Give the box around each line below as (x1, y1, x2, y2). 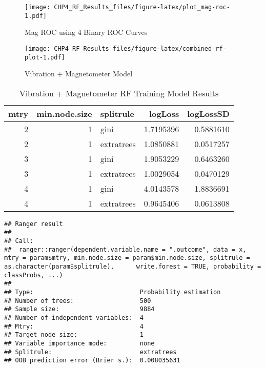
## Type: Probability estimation (4, 289, 221, 296)
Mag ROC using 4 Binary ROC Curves (25, 27, 148, 37)
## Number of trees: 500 (4, 297, 151, 304)
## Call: (4, 237, 34, 245)
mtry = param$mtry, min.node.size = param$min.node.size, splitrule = (4, 254, 250, 262)
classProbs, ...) (4, 271, 63, 279)
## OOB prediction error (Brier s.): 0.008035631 (4, 357, 180, 364)
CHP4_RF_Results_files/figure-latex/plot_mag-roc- (54, 4, 230, 11)
